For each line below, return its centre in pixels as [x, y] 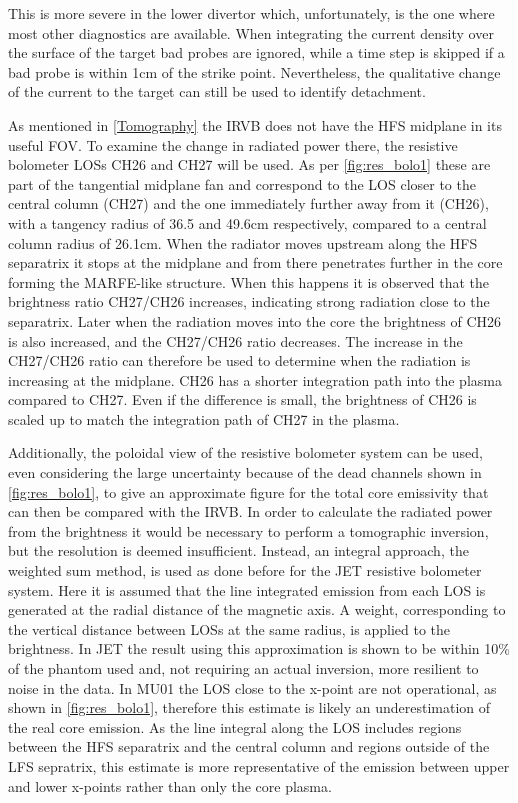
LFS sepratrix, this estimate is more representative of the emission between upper [259, 765]
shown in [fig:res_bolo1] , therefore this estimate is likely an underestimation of [249, 707]
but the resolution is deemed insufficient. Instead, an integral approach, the [238, 550]
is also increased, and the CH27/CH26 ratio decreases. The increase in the [235, 340]
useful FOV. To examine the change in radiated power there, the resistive [233, 144]
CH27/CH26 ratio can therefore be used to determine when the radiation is [239, 360]
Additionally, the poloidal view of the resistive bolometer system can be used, [245, 452]
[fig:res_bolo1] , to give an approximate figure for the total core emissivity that [248, 491]
